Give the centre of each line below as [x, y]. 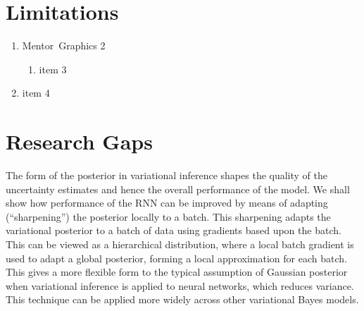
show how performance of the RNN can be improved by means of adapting [167, 203]
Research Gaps [79, 141]
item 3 [53, 69]
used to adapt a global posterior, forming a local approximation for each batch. [176, 258]
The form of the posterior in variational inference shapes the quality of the [167, 175]
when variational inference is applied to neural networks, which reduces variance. [180, 285]
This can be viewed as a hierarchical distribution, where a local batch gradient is [180, 244]
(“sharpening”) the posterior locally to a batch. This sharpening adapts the [168, 216]
